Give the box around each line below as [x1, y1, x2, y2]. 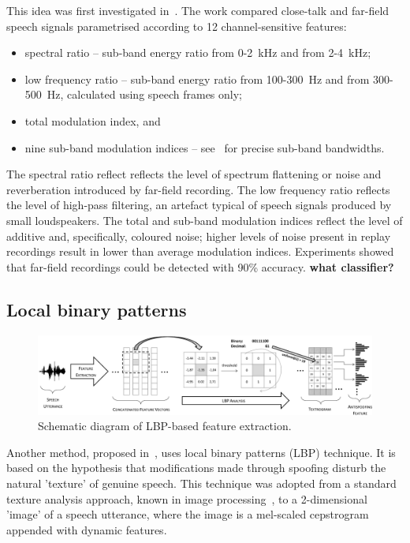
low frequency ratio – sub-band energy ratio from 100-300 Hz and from [24, 70, 370, 87]
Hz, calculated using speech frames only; [47, 86, 242, 103]
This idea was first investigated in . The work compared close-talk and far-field [6, 2, 389, 18]
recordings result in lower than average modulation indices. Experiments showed [6, 243, 394, 260]
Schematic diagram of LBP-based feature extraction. [38, 418, 292, 434]
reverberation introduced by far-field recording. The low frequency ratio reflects [6, 181, 390, 197]
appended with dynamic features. [6, 521, 167, 537]
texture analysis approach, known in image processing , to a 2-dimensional [6, 490, 367, 507]
